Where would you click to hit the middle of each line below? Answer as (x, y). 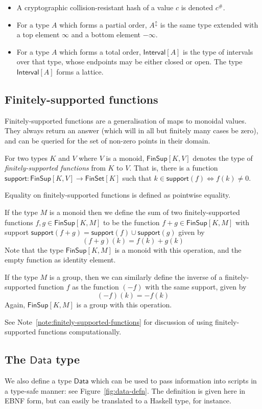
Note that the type (34, 249)
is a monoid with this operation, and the (178, 249)
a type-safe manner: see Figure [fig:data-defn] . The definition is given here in (125, 390)
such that (137, 177)
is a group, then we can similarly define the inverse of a (136, 276)
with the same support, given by (196, 287)
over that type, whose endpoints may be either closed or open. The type (129, 62)
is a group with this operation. (124, 305)
